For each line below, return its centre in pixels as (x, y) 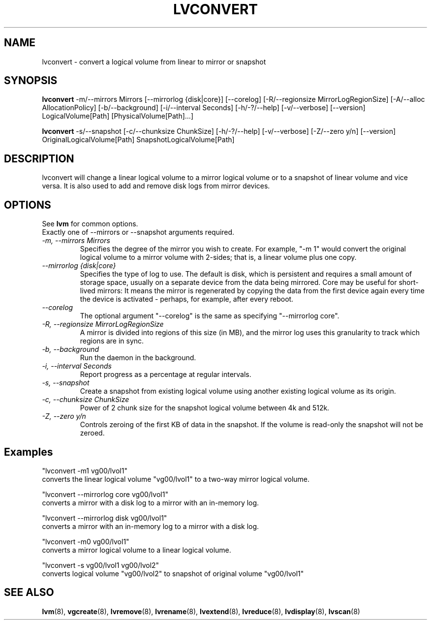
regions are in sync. (112, 341)
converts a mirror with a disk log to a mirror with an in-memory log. (151, 502)
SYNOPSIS (31, 81)
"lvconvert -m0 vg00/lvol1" (86, 541)
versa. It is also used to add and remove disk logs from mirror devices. (156, 186)
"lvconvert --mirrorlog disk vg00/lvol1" (105, 518)
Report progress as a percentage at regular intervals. (166, 374)
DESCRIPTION (39, 158)
